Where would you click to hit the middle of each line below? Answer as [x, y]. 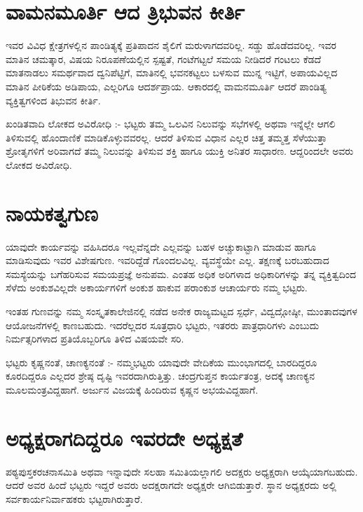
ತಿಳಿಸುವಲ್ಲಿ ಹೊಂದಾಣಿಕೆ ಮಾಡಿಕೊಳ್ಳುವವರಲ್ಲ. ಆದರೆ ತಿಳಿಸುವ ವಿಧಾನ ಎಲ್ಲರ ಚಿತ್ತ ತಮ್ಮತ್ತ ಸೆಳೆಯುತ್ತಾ [166, 137]
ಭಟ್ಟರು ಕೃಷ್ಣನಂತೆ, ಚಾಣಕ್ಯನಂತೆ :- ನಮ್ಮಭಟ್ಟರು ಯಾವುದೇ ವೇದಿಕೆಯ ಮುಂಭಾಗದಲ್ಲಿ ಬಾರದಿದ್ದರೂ [162, 362]
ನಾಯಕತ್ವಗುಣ [52, 213]
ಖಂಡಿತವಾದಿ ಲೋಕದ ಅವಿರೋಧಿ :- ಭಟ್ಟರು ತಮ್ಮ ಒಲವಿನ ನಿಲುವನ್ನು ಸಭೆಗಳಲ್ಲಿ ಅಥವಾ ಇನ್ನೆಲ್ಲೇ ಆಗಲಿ [171, 124]
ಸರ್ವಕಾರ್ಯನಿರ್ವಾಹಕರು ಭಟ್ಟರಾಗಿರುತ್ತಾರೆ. [74, 498]
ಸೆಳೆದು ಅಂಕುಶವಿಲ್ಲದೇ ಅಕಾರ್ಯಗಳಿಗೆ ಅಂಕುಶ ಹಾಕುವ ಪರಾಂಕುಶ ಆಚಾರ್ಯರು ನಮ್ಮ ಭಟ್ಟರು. [157, 288]
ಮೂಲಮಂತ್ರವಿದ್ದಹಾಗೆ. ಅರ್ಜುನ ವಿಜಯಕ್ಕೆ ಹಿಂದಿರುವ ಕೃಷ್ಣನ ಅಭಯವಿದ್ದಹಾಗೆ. [132, 389]
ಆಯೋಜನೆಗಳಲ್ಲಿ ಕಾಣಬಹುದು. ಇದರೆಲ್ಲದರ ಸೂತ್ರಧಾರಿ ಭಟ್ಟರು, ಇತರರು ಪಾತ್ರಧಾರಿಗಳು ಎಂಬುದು [163, 325]
